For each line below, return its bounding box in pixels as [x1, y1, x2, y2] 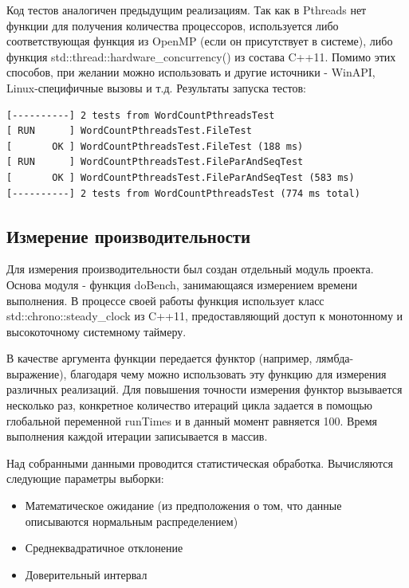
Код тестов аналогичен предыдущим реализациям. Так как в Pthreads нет [6, 2, 367, 18]
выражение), [6, 365, 67, 382]
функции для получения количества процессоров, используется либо [6, 17, 339, 33]
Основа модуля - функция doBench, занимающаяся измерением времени [6, 276, 358, 292]
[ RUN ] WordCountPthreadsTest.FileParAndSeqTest [6, 156, 304, 168]
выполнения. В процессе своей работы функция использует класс [6, 292, 324, 308]
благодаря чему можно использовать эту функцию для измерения [70, 365, 387, 382]
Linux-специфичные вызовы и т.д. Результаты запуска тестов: [6, 79, 306, 96]
